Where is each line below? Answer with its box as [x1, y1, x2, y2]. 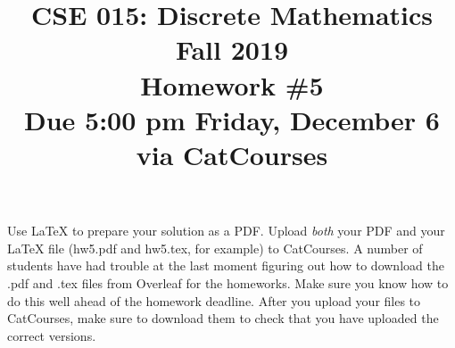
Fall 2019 [175, 31, 289, 68]
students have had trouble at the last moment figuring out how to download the [7, 256, 444, 275]
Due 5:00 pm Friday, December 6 [24, 101, 440, 137]
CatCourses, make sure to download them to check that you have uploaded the [7, 309, 439, 327]
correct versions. [7, 326, 96, 344]
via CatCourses [136, 136, 328, 172]
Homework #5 [140, 66, 324, 103]
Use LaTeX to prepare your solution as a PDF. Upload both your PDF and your [7, 221, 445, 240]
